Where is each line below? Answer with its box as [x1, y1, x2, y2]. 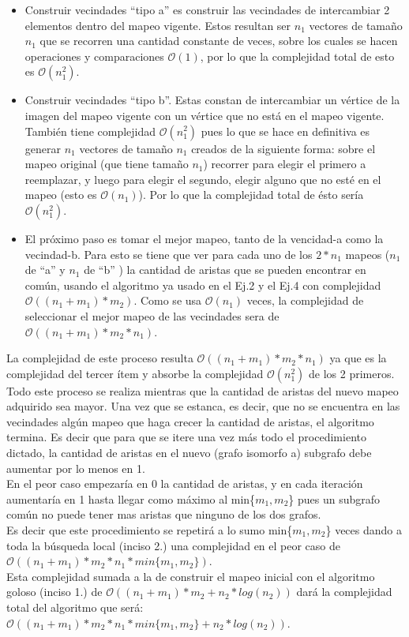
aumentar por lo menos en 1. [6, 459, 145, 476]
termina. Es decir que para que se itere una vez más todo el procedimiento [6, 429, 366, 445]
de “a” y [24, 261, 66, 278]
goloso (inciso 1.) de [6, 583, 103, 600]
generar [24, 140, 61, 156]
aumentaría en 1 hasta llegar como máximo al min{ [6, 490, 256, 507]
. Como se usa [133, 292, 202, 309]
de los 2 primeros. [308, 365, 395, 381]
